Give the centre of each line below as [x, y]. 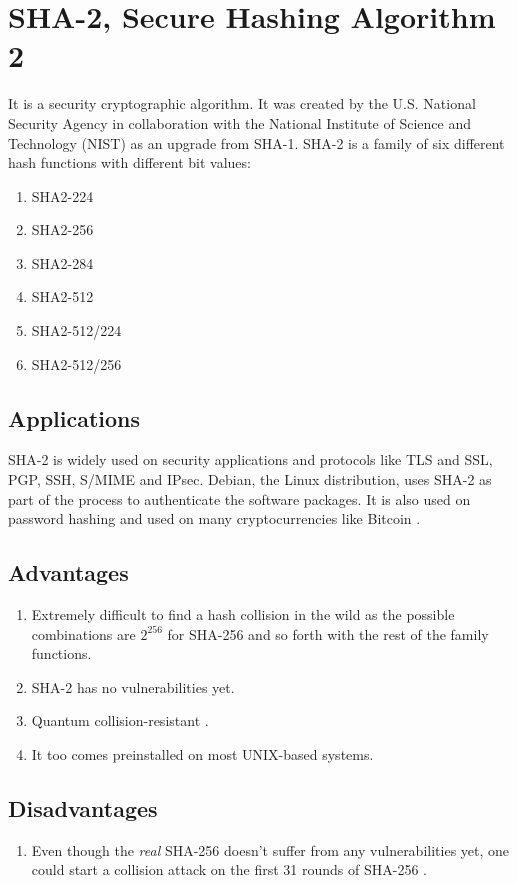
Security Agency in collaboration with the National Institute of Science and [239, 122]
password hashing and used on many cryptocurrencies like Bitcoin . [214, 518]
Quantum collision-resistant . [120, 720]
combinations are [83, 633]
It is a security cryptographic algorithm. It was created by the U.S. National [242, 103]
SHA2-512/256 [76, 363]
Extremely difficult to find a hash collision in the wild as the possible [243, 614]
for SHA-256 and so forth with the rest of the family [328, 633]
